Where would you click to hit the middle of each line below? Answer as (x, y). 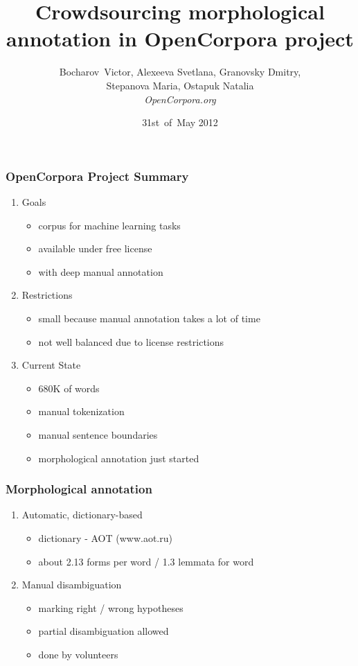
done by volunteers (78, 654)
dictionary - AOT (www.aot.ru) (105, 537)
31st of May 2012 (180, 122)
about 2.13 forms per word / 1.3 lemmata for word (146, 561)
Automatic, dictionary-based (82, 515)
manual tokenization (81, 411)
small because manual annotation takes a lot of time (149, 318)
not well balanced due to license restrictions (131, 341)
